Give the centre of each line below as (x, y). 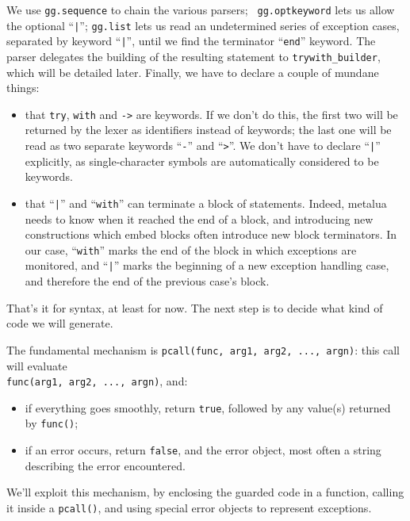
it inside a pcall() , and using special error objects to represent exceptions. (189, 507)
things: (23, 88)
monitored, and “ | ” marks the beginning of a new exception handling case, (207, 265)
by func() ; (52, 423)
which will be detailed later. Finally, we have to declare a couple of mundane (193, 72)
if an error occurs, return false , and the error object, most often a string (203, 450)
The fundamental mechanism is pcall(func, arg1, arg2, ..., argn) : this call (203, 349)
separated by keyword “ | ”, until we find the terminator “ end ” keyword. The (191, 41)
